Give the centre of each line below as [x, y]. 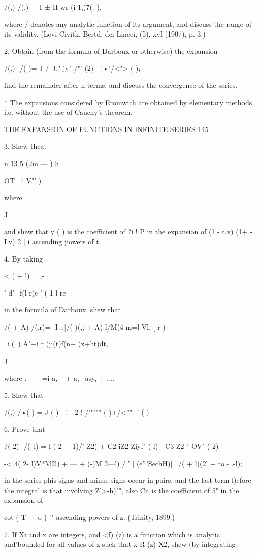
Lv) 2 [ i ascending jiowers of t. [53, 241]
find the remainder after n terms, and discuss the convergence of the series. [121, 85]
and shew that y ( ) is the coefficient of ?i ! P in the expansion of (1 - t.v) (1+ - [128, 231]
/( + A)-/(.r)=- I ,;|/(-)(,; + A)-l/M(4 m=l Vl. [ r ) [85, 326]
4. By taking [24, 258]
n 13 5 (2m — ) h [32, 163]
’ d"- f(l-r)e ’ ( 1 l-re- [36, 292]
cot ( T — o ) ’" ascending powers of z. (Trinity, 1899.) [89, 517]
